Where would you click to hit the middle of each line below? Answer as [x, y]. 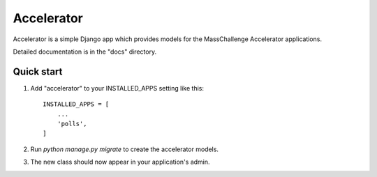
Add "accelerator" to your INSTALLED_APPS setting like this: [117, 88]
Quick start [38, 71]
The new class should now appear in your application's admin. [120, 162]
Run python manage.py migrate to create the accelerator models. [125, 149]
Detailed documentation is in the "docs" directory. [85, 52]
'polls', [72, 124]
